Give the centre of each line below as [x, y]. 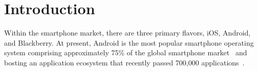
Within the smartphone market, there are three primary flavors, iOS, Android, [127, 33]
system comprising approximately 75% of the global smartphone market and [126, 52]
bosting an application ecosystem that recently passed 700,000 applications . [124, 62]
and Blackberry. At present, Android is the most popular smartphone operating [129, 42]
